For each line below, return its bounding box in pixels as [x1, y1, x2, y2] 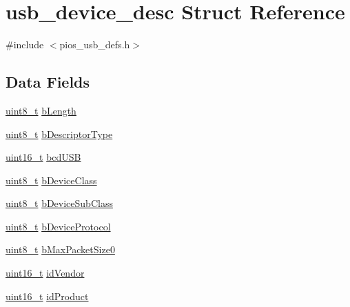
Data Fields [6, 71, 90, 92]
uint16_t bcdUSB [6, 150, 81, 164]
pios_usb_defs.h [59, 37, 130, 52]
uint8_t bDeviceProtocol [6, 219, 111, 233]
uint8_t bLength [6, 103, 76, 117]
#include [6, 37, 44, 52]
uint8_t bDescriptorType [6, 126, 113, 141]
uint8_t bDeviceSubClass [6, 196, 113, 210]
